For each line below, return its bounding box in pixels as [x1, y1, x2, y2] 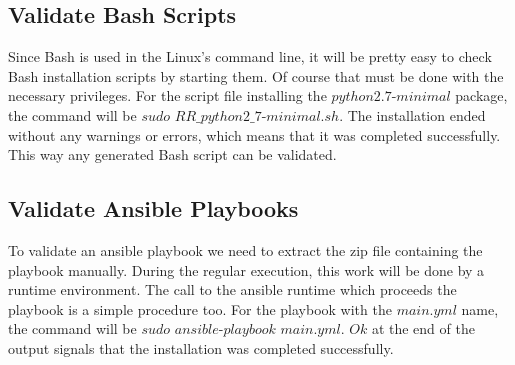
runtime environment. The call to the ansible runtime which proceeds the [8, 279, 457, 300]
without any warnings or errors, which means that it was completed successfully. [8, 124, 501, 145]
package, [455, 85, 508, 106]
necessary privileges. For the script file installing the [8, 85, 327, 106]
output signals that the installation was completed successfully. [8, 337, 394, 358]
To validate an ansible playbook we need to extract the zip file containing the [8, 239, 483, 260]
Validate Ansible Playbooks [8, 193, 299, 224]
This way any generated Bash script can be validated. [8, 144, 337, 165]
